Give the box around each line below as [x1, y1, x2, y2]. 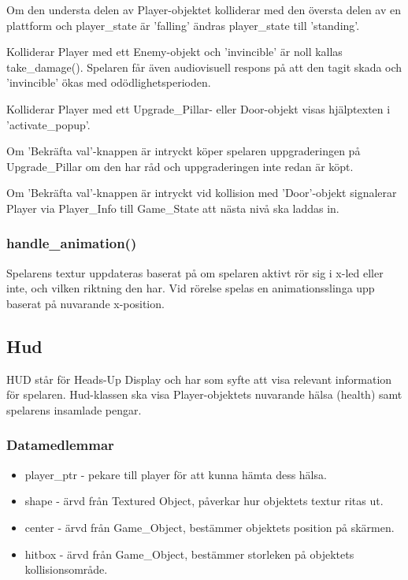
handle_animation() [6, 233, 137, 253]
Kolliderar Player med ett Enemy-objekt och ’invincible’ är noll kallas [6, 43, 343, 60]
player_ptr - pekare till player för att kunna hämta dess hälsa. [24, 466, 327, 482]
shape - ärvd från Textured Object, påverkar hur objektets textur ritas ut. [24, 493, 384, 509]
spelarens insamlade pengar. [6, 401, 142, 418]
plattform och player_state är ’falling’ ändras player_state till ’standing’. [6, 17, 360, 33]
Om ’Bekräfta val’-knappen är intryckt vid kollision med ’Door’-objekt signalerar [6, 184, 397, 201]
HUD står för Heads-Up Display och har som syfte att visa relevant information [6, 370, 392, 387]
